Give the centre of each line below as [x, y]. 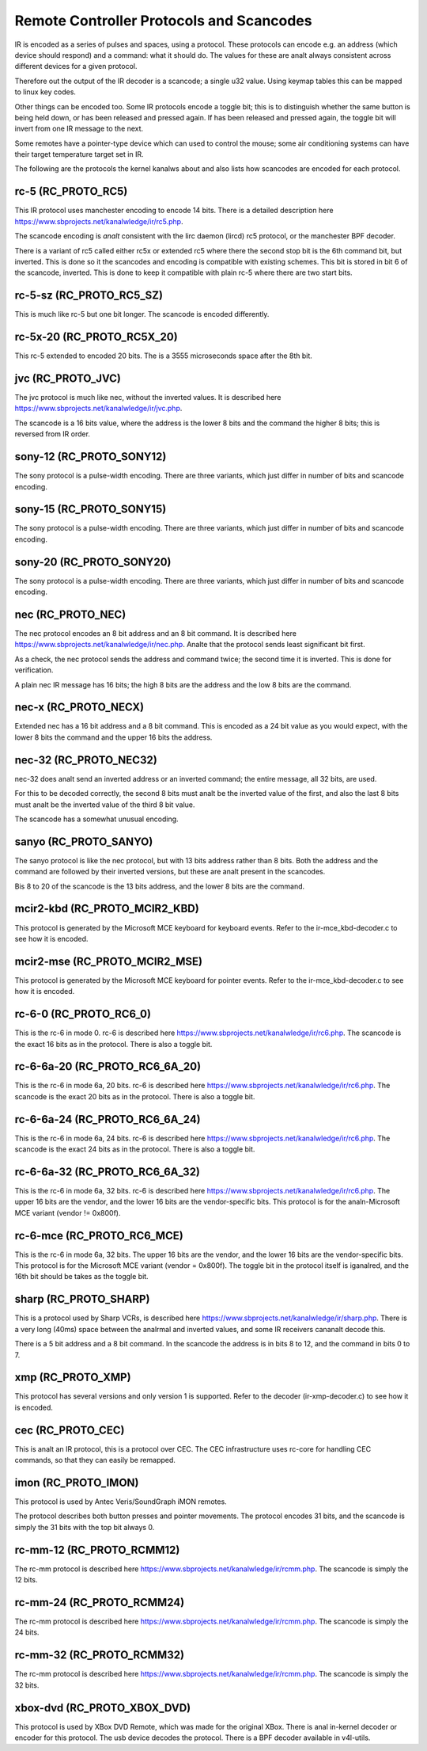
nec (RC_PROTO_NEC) [70, 614]
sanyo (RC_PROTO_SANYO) [84, 841]
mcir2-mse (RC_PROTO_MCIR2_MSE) [109, 961]
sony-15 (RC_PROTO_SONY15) [91, 510]
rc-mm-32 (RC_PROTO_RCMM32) [100, 1655]
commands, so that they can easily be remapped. [95, 1460]
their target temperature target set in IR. [79, 154]
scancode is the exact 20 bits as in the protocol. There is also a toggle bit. [135, 1096]
